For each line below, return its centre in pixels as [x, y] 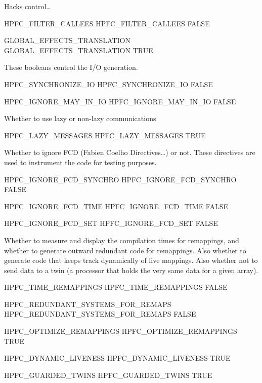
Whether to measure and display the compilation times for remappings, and [122, 240]
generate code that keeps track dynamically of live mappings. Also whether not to [131, 260]
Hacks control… [28, 6]
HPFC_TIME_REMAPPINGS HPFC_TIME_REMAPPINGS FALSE [116, 287]
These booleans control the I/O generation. [71, 67]
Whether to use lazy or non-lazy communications [80, 118]
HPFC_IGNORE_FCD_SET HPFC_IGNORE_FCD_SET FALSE [111, 223]
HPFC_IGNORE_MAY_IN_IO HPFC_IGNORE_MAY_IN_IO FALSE [120, 101]
